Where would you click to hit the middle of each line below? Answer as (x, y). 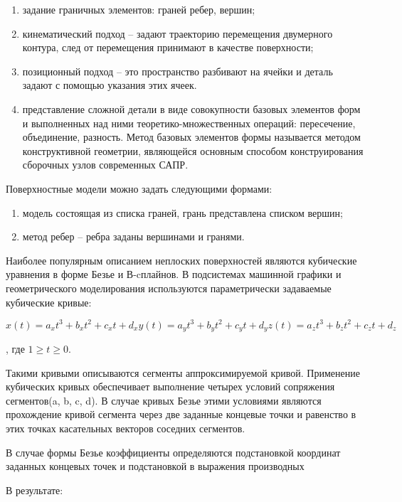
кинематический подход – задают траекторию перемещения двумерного (178, 33)
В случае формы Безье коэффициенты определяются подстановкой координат (173, 452)
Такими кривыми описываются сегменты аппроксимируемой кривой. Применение (183, 372)
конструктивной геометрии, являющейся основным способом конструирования (193, 150)
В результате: (35, 490)
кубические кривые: (49, 302)
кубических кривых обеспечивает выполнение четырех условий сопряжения (170, 386)
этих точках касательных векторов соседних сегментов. (126, 428)
